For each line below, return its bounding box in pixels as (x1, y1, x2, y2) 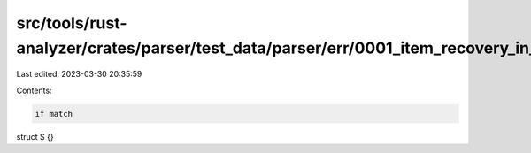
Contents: (16, 85, 52, 96)
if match (35, 109, 73, 119)
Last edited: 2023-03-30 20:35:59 (16, 69, 142, 80)
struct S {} (16, 131, 54, 142)
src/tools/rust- (16, 13, 127, 33)
